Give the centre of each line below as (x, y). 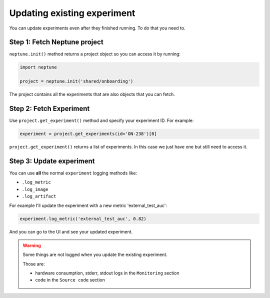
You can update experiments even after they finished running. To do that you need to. (97, 28)
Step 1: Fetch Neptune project (56, 42)
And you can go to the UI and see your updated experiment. (71, 231)
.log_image (35, 189)
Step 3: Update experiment (52, 161)
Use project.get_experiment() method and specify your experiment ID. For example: (101, 120)
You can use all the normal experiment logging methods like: (73, 173)
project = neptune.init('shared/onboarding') (76, 81)
